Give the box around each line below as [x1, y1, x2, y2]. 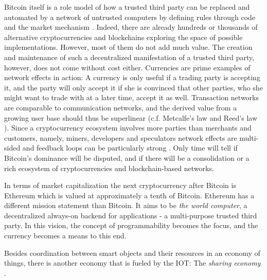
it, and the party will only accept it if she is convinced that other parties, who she [4, 82, 263, 92]
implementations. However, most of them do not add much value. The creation [4, 42, 253, 52]
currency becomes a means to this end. [4, 230, 127, 241]
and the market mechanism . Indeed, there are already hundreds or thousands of [4, 22, 258, 32]
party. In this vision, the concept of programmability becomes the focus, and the [4, 220, 258, 231]
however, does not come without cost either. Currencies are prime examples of [4, 62, 251, 72]
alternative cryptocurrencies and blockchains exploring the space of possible [4, 31, 243, 42]
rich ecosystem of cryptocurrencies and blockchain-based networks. [4, 162, 214, 173]
